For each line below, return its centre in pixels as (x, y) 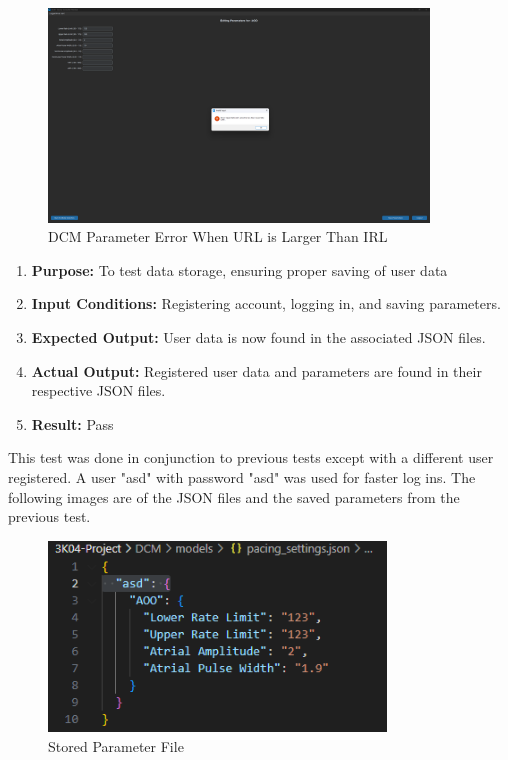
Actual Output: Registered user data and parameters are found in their (256, 370)
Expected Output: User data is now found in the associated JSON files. (258, 337)
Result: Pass (72, 423)
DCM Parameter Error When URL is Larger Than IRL (218, 236)
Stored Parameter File (116, 745)
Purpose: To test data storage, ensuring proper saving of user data (239, 269)
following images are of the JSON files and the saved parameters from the (234, 496)
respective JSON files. (98, 390)
